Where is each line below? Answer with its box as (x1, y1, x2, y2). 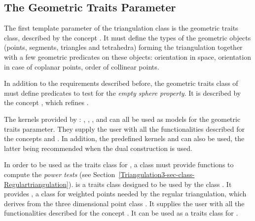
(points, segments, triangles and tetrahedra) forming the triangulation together (4, 42, 243, 52)
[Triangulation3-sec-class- (118, 169, 195, 179)
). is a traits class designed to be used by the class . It (68, 179, 232, 189)
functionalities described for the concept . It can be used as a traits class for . (4, 208, 238, 218)
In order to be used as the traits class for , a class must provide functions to (4, 159, 234, 170)
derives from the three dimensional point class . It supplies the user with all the (4, 198, 245, 208)
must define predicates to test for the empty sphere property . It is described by (4, 87, 241, 98)
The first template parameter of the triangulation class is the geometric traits (4, 23, 238, 33)
